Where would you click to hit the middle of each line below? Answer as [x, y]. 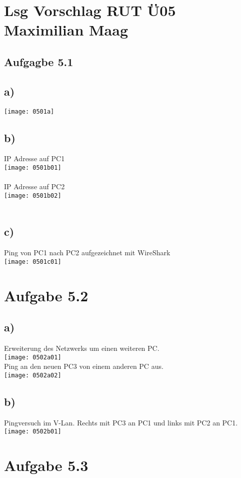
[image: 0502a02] [33, 375]
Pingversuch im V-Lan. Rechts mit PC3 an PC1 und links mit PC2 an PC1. [121, 422]
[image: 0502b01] [33, 432]
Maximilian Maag [66, 30]
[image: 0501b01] [33, 168]
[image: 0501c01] [33, 262]
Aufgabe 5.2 [46, 295]
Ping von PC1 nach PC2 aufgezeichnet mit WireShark [87, 253]
